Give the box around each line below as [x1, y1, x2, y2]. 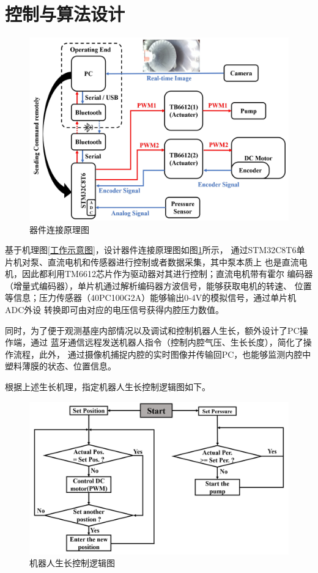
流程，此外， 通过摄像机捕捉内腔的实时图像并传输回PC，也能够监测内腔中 [13, 347, 311, 360]
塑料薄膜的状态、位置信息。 [5, 360, 116, 372]
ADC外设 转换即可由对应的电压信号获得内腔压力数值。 [5, 303, 224, 316]
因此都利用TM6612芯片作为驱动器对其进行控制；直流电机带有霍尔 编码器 [21, 267, 313, 280]
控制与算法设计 [5, 1, 125, 26]
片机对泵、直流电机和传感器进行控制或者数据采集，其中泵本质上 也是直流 [5, 255, 299, 268]
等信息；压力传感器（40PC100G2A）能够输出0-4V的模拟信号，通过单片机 [5, 291, 297, 304]
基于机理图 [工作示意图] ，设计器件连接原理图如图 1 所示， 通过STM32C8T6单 [5, 243, 305, 256]
